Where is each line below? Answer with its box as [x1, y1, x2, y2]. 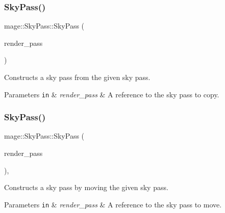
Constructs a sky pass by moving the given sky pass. [4, 182, 168, 193]
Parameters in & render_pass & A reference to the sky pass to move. [4, 199, 222, 209]
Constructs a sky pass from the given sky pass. [4, 72, 151, 82]
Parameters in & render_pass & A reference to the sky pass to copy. [4, 89, 219, 99]
